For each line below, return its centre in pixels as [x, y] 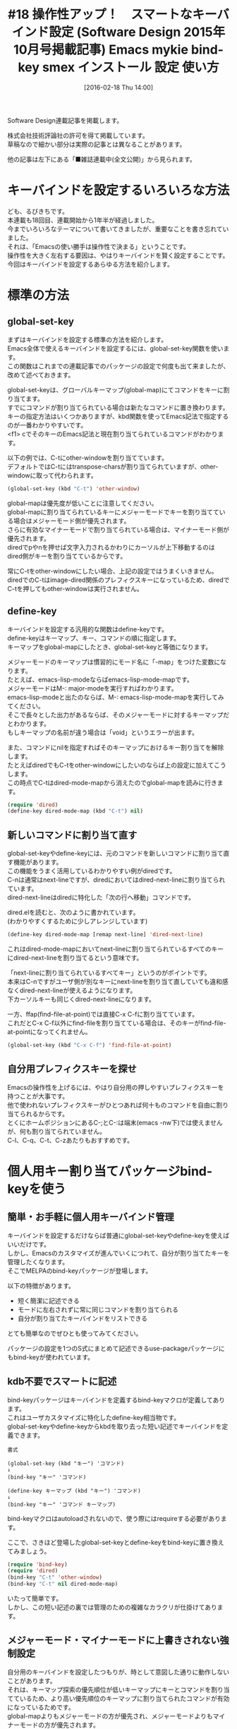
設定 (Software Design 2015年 [137, 32]
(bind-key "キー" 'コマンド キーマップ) [62, 1504]
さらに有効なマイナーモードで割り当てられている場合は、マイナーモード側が [119, 529]
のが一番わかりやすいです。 [47, 425]
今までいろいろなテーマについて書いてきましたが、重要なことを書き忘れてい [118, 229]
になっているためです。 [41, 1707]
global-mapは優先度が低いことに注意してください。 [83, 503]
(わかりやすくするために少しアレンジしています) [78, 921]
